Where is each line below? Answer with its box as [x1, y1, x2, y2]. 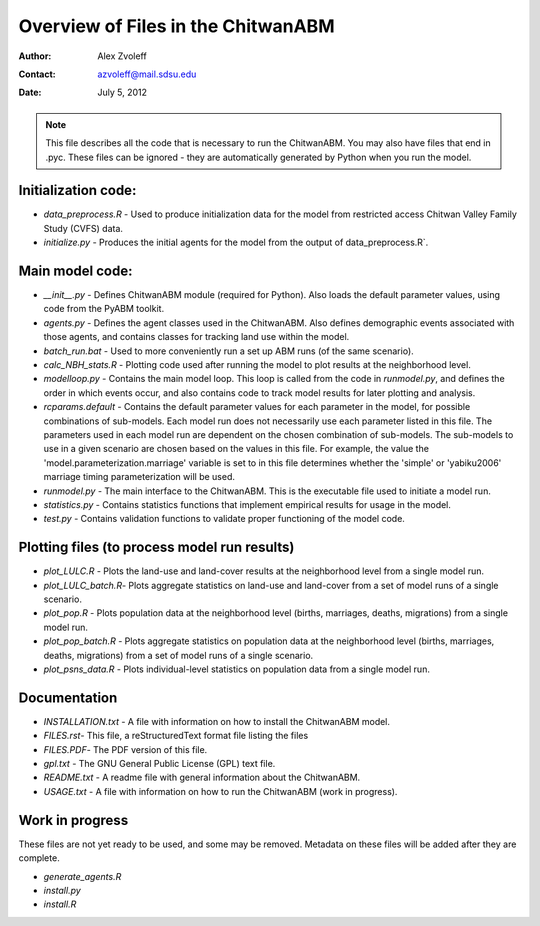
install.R [43, 898, 77, 910]
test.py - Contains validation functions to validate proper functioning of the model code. [43, 513, 405, 525]
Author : [18, 50, 52, 62]
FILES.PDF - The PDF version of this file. [43, 743, 208, 755]
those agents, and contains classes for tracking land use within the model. [43, 331, 350, 343]
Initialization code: [18, 182, 137, 199]
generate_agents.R [43, 870, 122, 882]
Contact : [18, 68, 57, 80]
